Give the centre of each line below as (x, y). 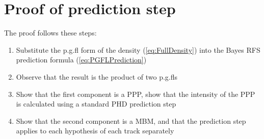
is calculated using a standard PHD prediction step (96, 104)
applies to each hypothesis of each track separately (95, 131)
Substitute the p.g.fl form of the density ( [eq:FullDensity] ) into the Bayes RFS (138, 49)
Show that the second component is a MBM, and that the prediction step (131, 120)
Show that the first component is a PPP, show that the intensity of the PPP (136, 94)
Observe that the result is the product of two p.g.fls (97, 76)
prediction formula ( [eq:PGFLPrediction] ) (81, 60)
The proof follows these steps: (50, 33)
